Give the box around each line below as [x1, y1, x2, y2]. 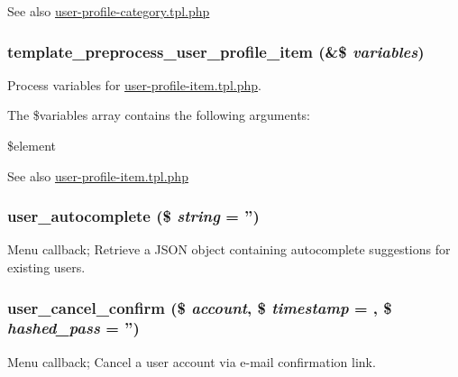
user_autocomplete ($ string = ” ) [7, 205, 260, 227]
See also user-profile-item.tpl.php [7, 166, 188, 185]
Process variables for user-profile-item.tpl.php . [7, 75, 261, 94]
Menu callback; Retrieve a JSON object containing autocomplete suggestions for [7, 240, 451, 259]
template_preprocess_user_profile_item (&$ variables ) [7, 40, 425, 62]
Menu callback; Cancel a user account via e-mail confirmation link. [7, 352, 376, 371]
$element [7, 136, 57, 154]
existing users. [7, 258, 86, 276]
